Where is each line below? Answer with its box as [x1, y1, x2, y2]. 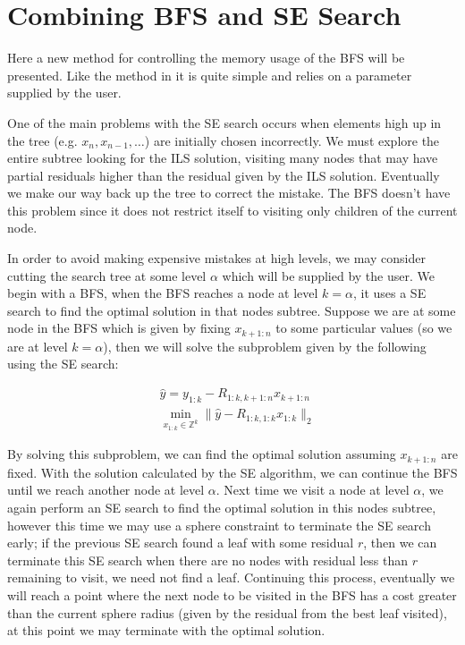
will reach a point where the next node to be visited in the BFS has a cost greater [7, 585, 457, 604]
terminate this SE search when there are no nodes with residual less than [7, 550, 409, 569]
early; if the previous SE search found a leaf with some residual [7, 533, 354, 552]
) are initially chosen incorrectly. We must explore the [144, 131, 440, 149]
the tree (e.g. [7, 131, 78, 149]
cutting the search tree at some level [7, 266, 207, 284]
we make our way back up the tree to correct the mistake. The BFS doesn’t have [7, 183, 451, 202]
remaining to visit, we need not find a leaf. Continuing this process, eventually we [7, 568, 455, 587]
